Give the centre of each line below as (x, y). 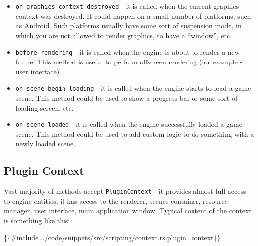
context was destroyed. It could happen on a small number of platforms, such (133, 16)
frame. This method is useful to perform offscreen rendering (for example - (129, 62)
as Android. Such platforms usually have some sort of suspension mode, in (129, 26)
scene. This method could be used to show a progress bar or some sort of (127, 97)
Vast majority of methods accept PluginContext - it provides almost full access (125, 191)
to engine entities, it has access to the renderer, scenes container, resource (116, 201)
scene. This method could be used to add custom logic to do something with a (135, 134)
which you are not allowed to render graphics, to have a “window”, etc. (124, 35)
